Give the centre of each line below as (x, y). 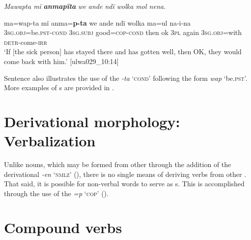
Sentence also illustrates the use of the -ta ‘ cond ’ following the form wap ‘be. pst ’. (126, 78)
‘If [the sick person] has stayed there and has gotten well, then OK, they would (123, 51)
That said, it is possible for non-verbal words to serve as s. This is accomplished (124, 184)
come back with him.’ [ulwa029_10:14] (61, 61)
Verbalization (50, 141)
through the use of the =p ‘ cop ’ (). (56, 193)
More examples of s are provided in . (59, 87)
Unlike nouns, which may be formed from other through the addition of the (118, 164)
